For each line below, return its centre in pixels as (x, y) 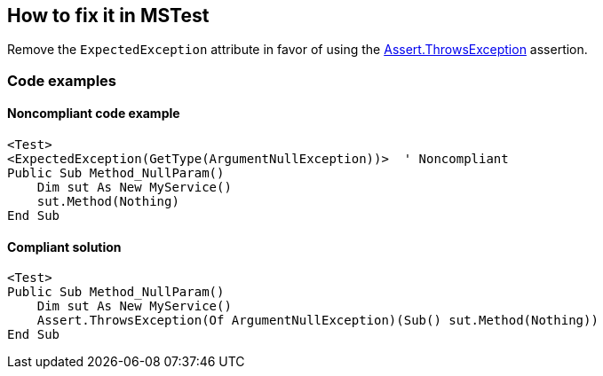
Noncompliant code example (94, 114)
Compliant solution (64, 247)
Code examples (62, 80)
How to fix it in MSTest (108, 16)
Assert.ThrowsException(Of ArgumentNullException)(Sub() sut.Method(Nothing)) (317, 321)
